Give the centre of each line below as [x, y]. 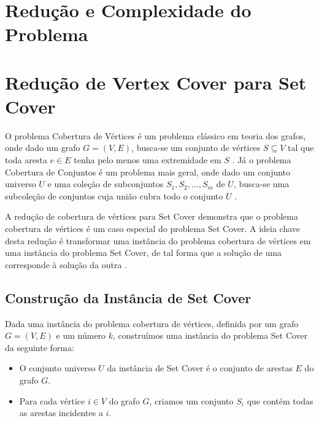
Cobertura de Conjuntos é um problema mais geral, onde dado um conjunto [148, 172]
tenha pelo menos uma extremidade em [148, 160]
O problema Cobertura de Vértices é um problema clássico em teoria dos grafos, [156, 135]
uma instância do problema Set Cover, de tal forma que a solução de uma [143, 253]
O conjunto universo [57, 368]
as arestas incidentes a [61, 413]
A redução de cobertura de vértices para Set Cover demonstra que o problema [152, 216]
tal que [301, 148]
